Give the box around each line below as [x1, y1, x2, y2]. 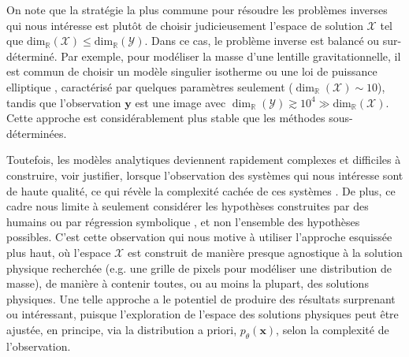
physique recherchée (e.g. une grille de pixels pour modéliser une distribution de [6, 259, 392, 276]
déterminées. [6, 125, 67, 141]
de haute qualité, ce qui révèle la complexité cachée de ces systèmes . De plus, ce [6, 182, 396, 199]
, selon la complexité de [276, 321, 389, 337]
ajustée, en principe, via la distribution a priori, [6, 321, 237, 337]
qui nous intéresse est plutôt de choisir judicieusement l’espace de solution [6, 17, 363, 33]
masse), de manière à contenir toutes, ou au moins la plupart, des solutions [6, 275, 369, 292]
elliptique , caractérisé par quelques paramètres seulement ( [6, 78, 293, 95]
